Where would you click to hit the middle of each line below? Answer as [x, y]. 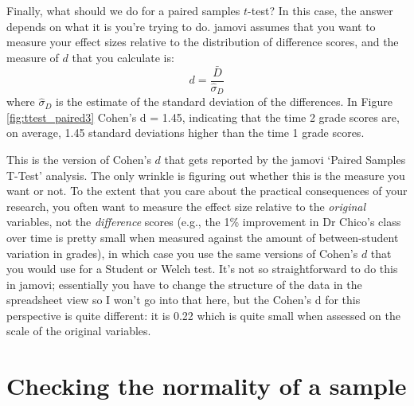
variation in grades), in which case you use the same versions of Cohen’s [182, 253]
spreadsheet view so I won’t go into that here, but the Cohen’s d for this [184, 300]
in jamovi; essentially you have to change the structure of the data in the [184, 284]
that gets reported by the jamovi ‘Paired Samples [285, 159]
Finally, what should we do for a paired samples [123, 10]
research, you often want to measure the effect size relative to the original [186, 206]
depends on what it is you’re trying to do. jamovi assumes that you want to [191, 26]
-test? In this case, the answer [320, 10]
